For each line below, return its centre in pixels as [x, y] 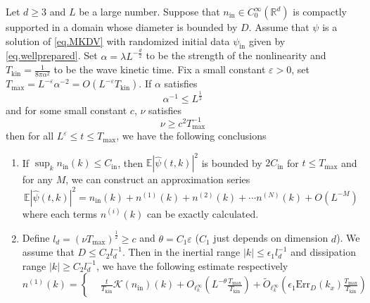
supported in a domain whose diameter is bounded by [122, 27]
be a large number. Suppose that [149, 11]
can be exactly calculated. [203, 213]
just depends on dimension [271, 238]
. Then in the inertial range [181, 252]
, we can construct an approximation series [158, 179]
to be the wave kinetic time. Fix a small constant [160, 69]
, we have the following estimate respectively [192, 265]
